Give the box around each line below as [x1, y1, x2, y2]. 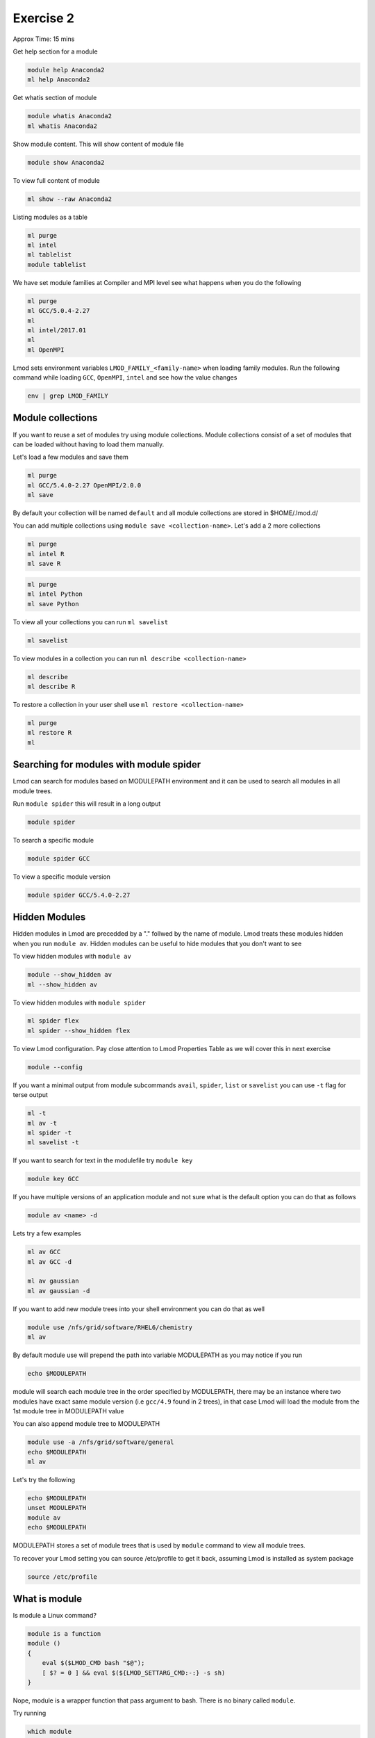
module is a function [27, 1630, 101, 1638]
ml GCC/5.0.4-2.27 [27, 307, 90, 315]
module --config [27, 1063, 83, 1071]
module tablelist [27, 261, 87, 268]
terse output [12, 1091, 49, 1099]
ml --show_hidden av [27, 980, 97, 989]
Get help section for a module [12, 47, 98, 56]
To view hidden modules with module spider [12, 998, 146, 1007]
